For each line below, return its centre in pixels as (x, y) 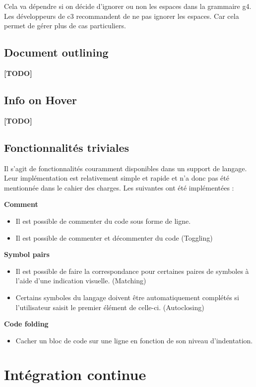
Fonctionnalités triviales (67, 147)
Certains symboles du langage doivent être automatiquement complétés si (127, 297)
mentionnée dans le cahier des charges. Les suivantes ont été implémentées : (119, 187)
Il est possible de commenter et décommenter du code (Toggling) (114, 237)
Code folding (26, 324)
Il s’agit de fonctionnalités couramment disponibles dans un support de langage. (126, 168)
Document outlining (56, 52)
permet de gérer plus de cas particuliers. (65, 26)
